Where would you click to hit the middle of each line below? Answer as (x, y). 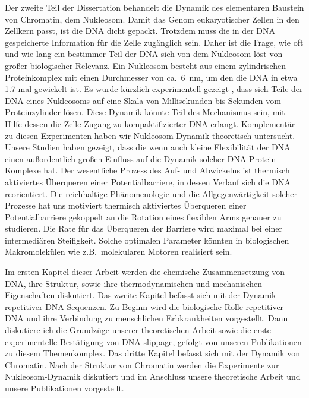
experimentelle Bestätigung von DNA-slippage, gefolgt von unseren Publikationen (153, 341)
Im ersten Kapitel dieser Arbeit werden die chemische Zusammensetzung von (145, 272)
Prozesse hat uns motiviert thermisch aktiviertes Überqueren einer (126, 205)
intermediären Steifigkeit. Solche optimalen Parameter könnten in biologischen (147, 240)
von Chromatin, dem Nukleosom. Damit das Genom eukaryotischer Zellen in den (152, 19)
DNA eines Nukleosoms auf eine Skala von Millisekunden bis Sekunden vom (143, 100)
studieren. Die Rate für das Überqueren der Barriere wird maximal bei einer (144, 228)
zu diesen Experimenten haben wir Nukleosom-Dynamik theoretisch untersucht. (150, 135)
